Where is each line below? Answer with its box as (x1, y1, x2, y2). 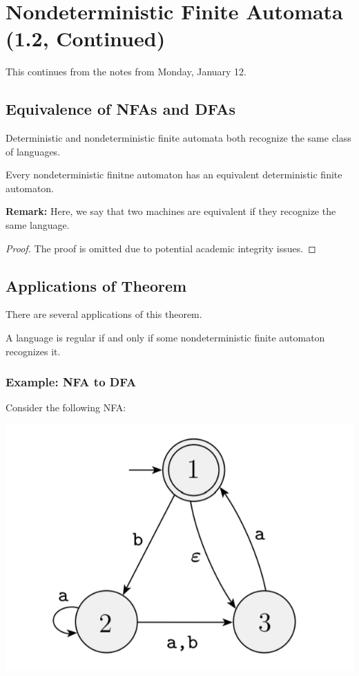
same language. (6, 218, 70, 232)
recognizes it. (6, 344, 61, 358)
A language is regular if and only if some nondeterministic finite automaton (6, 330, 325, 345)
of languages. (6, 144, 61, 158)
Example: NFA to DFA (6, 373, 137, 391)
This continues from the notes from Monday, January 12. (6, 64, 247, 79)
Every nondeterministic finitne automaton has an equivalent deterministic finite (6, 167, 342, 182)
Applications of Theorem (6, 274, 187, 296)
